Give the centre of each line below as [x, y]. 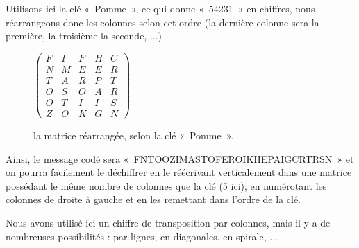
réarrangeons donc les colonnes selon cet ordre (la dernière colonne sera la [162, 22]
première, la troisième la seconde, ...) [84, 36]
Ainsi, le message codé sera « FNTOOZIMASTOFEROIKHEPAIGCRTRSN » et [180, 158]
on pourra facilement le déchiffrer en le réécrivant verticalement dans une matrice [179, 172]
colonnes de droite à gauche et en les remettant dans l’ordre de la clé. [153, 199]
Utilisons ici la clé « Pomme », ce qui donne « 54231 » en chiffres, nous [160, 8]
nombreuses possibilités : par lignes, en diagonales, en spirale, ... [142, 236]
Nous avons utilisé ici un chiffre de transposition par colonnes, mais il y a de [168, 222]
